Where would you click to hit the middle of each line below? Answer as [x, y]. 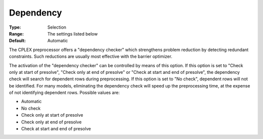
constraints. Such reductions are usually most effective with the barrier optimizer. [91, 56]
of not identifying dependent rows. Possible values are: [64, 93]
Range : [16, 34]
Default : [18, 41]
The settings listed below [73, 34]
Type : [15, 27]
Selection [57, 27]
